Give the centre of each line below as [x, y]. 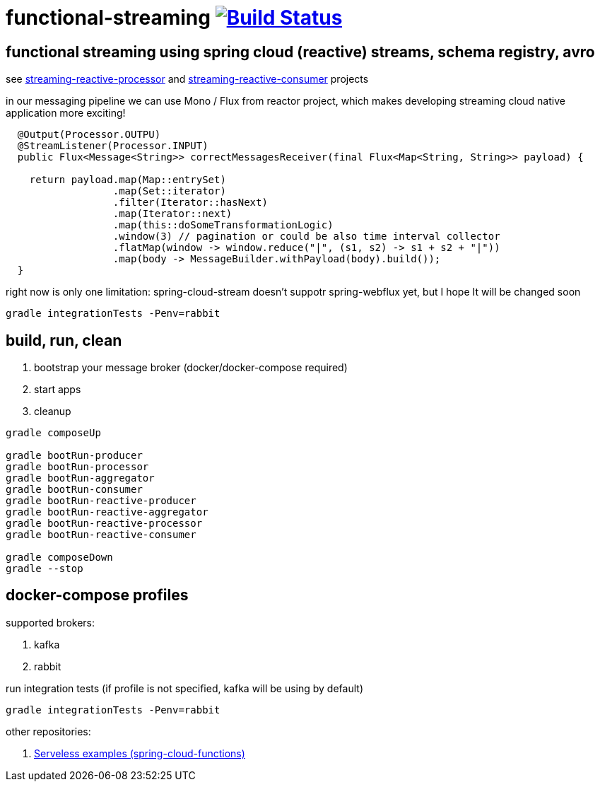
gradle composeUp [53, 433]
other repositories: [48, 731]
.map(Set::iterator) [169, 191]
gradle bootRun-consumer [74, 490]
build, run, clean [64, 340]
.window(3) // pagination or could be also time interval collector [306, 237]
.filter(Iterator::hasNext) [190, 203]
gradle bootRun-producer [74, 456]
